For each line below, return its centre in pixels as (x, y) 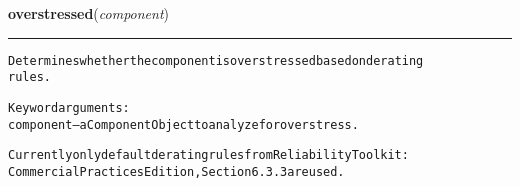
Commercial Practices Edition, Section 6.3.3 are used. (176, 171)
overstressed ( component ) (88, 13)
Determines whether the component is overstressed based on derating (216, 60)
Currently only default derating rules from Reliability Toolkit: (208, 155)
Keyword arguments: (69, 107)
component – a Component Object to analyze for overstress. (183, 124)
